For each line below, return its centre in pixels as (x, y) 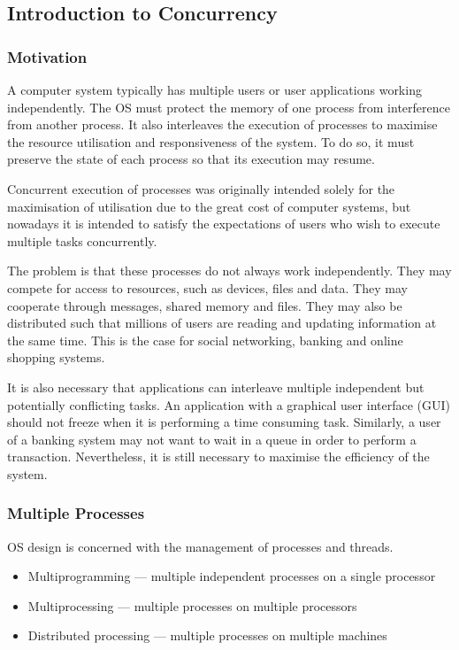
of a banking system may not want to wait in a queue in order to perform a (212, 439)
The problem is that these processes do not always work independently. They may (229, 271)
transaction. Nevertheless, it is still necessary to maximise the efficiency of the (218, 457)
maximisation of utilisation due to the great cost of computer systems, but (209, 206)
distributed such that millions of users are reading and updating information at (222, 323)
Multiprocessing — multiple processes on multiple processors (192, 605)
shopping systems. (56, 357)
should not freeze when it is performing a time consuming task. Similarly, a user (224, 422)
